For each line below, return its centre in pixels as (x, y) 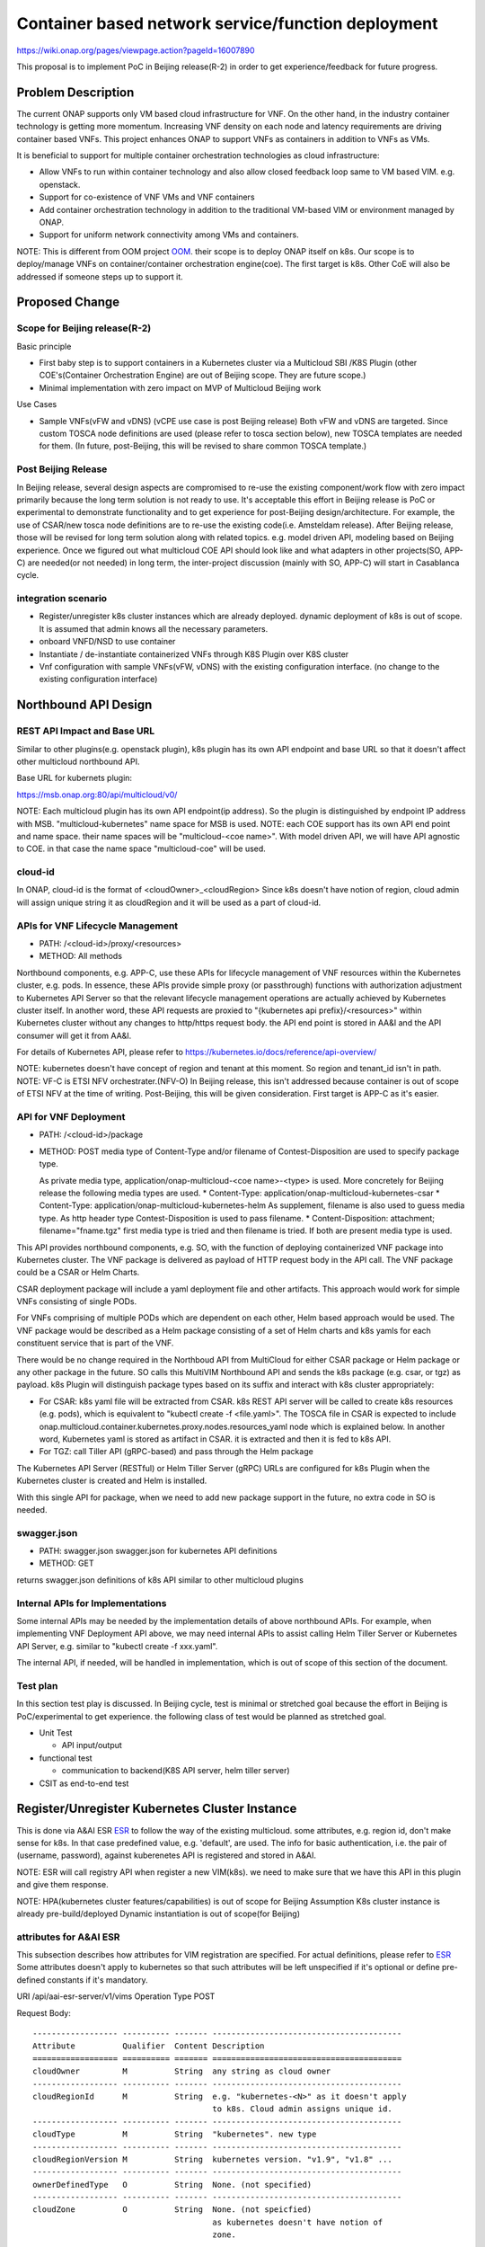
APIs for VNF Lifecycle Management (97, 926)
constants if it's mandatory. (97, 1980)
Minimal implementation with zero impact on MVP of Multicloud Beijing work (180, 387)
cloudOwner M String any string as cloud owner (182, 2071)
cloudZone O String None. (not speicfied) (172, 2210)
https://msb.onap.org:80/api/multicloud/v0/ (97, 795)
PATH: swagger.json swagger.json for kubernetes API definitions (158, 1551)
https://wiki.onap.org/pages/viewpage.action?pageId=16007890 (136, 50)
